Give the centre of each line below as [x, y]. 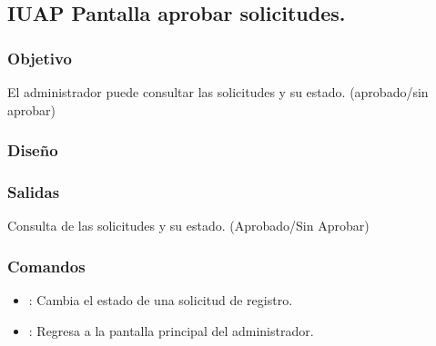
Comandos [46, 266]
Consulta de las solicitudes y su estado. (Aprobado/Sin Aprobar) [188, 226]
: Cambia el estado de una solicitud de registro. [161, 300]
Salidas [34, 191]
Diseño [33, 150]
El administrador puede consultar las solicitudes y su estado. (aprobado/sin [218, 92]
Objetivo [40, 58]
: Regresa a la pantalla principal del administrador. [171, 330]
